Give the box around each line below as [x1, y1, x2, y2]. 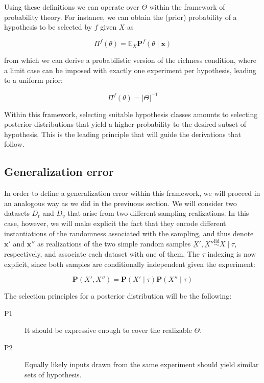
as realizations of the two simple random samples [37, 238, 191, 249]
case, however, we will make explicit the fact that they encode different [4, 217, 226, 228]
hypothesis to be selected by [4, 21, 92, 32]
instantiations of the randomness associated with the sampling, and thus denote [4, 228, 254, 238]
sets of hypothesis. [25, 369, 82, 380]
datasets [4, 208, 30, 218]
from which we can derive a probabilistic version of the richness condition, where [4, 55, 257, 65]
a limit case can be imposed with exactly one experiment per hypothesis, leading [4, 64, 256, 75]
